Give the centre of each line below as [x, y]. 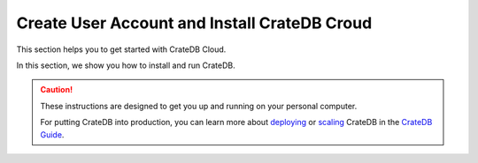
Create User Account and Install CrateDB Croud [194, 23]
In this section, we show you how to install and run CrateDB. [126, 65]
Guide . [52, 134]
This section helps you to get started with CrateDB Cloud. [121, 49]
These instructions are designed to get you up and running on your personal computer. [199, 106]
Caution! [57, 90]
